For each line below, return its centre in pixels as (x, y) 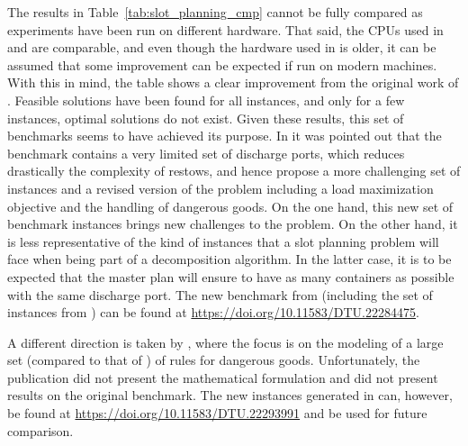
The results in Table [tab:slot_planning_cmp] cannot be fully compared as (215, 12)
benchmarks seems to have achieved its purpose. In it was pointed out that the (225, 136)
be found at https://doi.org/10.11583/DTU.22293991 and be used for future (217, 413)
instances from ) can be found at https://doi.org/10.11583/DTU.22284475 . (213, 312)
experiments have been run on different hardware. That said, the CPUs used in (225, 29)
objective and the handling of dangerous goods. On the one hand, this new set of (230, 206)
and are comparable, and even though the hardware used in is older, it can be (222, 47)
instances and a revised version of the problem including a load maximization (220, 188)
